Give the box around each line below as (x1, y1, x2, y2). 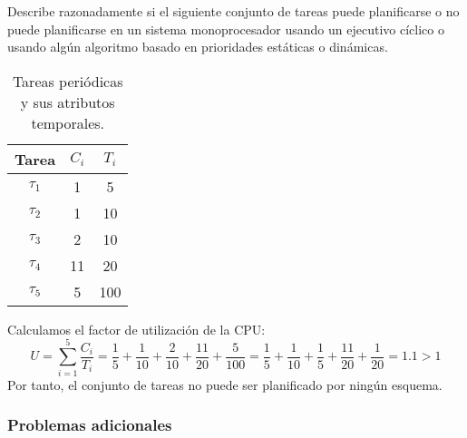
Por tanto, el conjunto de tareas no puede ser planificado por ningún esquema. (7, 375, 443, 394)
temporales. (31, 112, 104, 133)
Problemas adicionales (7, 414, 172, 436)
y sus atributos (20, 91, 115, 112)
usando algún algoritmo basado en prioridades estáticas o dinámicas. (7, 37, 388, 56)
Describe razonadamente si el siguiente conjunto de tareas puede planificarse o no (7, 2, 460, 20)
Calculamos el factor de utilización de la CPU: (7, 319, 266, 338)
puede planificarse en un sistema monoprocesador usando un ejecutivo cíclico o (7, 19, 444, 38)
